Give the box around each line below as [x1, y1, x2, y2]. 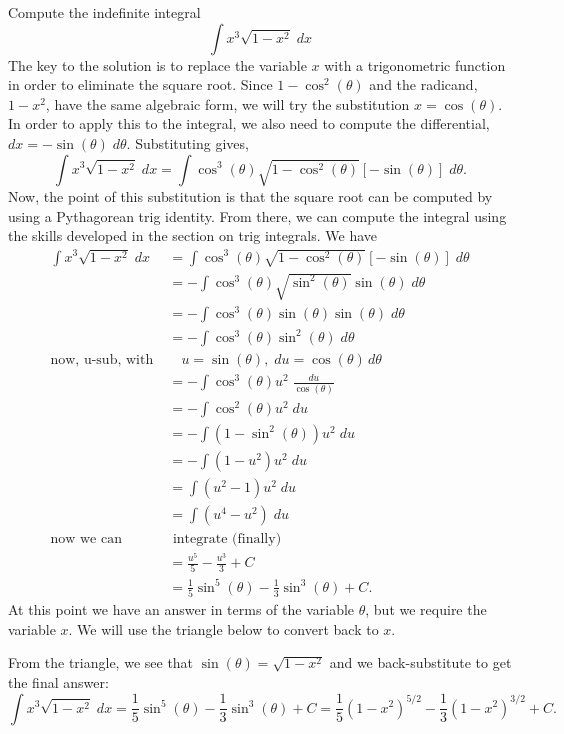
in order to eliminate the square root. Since [8, 74, 273, 95]
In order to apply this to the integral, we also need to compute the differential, [8, 113, 490, 134]
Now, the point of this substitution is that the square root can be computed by [8, 185, 493, 206]
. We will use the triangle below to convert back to [68, 618, 379, 639]
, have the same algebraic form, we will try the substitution [45, 93, 410, 114]
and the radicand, [369, 74, 478, 95]
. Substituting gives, [126, 132, 249, 153]
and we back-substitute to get [329, 652, 512, 673]
